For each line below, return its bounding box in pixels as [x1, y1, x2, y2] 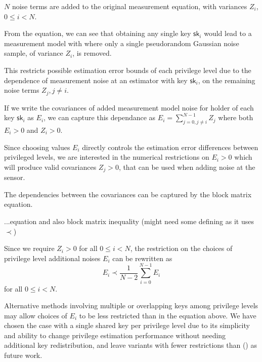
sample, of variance [4, 48, 63, 58]
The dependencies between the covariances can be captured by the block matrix [4, 189, 252, 199]
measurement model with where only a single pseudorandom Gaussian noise [4, 38, 239, 48]
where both [218, 112, 253, 123]
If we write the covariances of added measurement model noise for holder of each [4, 102, 254, 113]
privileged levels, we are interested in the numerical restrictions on [4, 152, 209, 162]
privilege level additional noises [4, 252, 101, 263]
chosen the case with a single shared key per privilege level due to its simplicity [4, 320, 250, 331]
